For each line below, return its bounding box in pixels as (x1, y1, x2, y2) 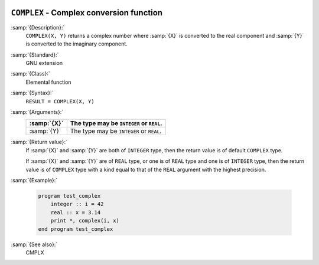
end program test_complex (38, 225, 113, 233)
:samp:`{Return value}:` (11, 139, 68, 146)
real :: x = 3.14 (50, 209, 101, 215)
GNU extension (25, 60, 63, 67)
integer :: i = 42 (50, 201, 104, 208)
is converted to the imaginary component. (25, 40, 128, 47)
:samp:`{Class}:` (11, 70, 50, 77)
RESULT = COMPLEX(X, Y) (25, 98, 95, 104)
